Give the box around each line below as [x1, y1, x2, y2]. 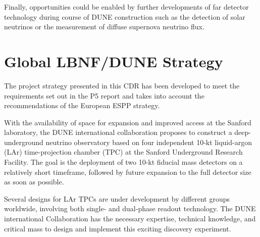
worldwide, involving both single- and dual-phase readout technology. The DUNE [4, 203, 256, 214]
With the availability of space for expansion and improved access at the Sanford [4, 117, 251, 127]
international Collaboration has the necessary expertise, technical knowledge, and [4, 213, 256, 224]
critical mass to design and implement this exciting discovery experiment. [4, 223, 231, 233]
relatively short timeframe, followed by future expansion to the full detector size [4, 166, 251, 177]
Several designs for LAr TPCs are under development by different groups [4, 193, 230, 204]
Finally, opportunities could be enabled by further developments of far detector [4, 2, 249, 12]
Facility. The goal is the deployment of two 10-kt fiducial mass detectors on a [4, 157, 243, 167]
